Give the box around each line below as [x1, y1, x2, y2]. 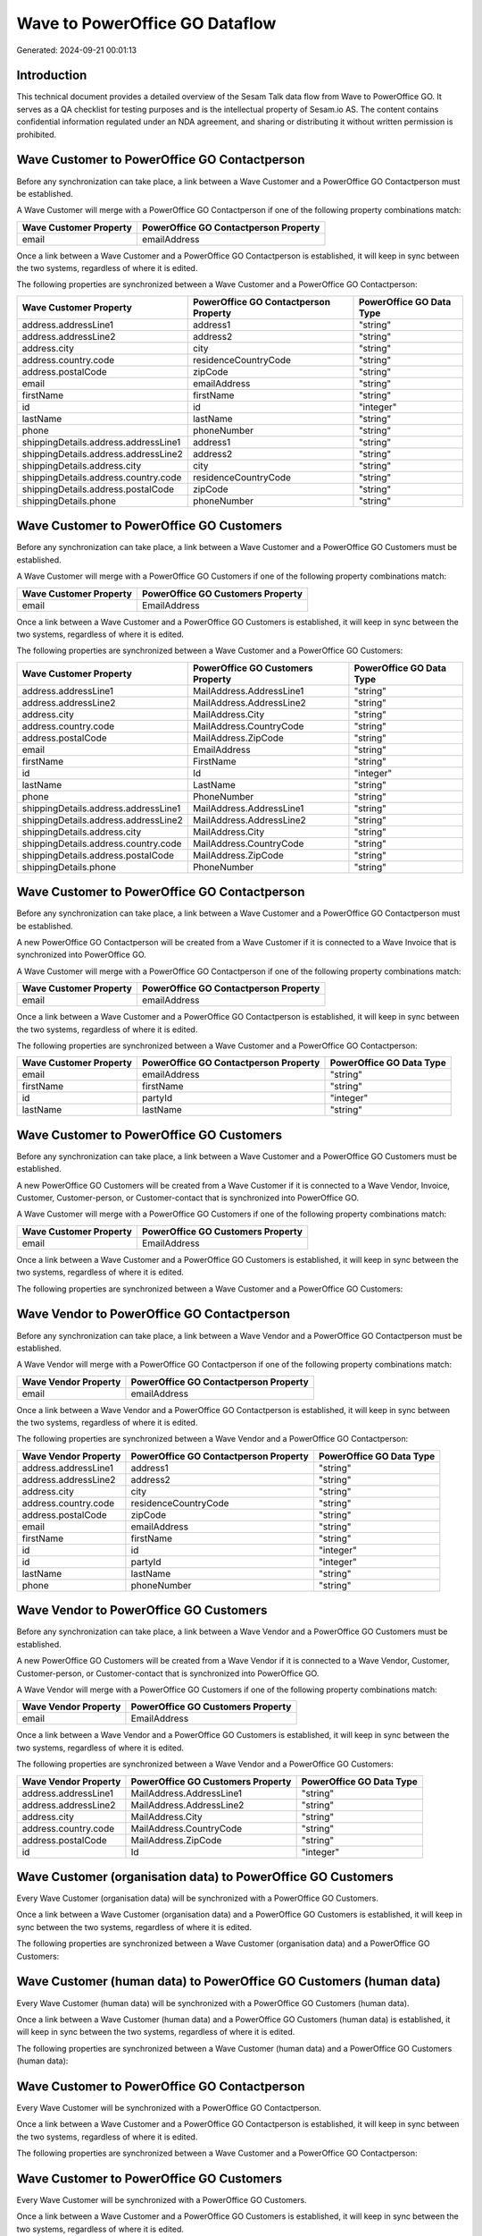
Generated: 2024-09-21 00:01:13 [16, 45, 137, 55]
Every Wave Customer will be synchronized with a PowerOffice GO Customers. [16, 2195, 307, 2206]
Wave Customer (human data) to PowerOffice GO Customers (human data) [16, 1974, 441, 1989]
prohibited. [16, 129, 57, 140]
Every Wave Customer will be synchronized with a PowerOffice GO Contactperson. [16, 2102, 321, 2113]
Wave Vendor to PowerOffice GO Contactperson [16, 1307, 290, 1322]
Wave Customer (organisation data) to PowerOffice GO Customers [16, 1869, 394, 1885]
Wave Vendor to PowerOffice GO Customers [16, 1603, 268, 1618]
